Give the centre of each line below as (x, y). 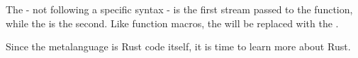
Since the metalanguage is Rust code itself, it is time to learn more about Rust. (178, 46)
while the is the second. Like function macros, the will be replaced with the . (172, 23)
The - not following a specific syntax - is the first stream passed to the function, (179, 9)
